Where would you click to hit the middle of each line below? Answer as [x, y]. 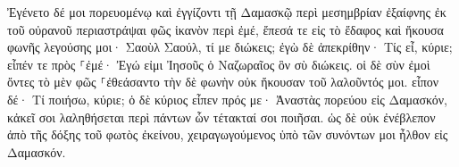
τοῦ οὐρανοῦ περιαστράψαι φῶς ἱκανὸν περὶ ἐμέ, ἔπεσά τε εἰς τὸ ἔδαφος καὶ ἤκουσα [225, 29]
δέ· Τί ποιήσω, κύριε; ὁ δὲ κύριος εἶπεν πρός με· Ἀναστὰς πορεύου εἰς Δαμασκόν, [227, 99]
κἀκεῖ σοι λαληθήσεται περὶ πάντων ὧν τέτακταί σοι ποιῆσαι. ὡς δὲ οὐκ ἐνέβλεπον [221, 117]
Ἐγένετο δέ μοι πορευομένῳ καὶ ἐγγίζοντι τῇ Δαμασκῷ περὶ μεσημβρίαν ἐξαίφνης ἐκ [227, 12]
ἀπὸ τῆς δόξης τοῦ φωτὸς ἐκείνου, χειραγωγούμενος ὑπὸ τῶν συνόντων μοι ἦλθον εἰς [228, 134]
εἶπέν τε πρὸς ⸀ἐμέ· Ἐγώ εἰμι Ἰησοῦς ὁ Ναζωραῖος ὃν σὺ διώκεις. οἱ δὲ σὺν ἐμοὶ [219, 64]
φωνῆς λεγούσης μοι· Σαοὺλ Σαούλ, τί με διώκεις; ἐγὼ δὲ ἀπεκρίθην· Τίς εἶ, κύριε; [230, 47]
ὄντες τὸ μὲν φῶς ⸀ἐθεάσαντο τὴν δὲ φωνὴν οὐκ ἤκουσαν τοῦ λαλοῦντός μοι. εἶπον [223, 82]
